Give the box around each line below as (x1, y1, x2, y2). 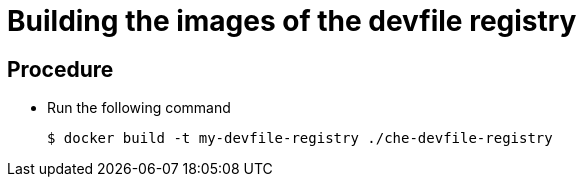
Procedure (7, 56, 114, 82)
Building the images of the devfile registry (7, 4, 577, 38)
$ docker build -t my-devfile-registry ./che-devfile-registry (47, 130, 553, 147)
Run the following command (47, 99, 231, 117)
